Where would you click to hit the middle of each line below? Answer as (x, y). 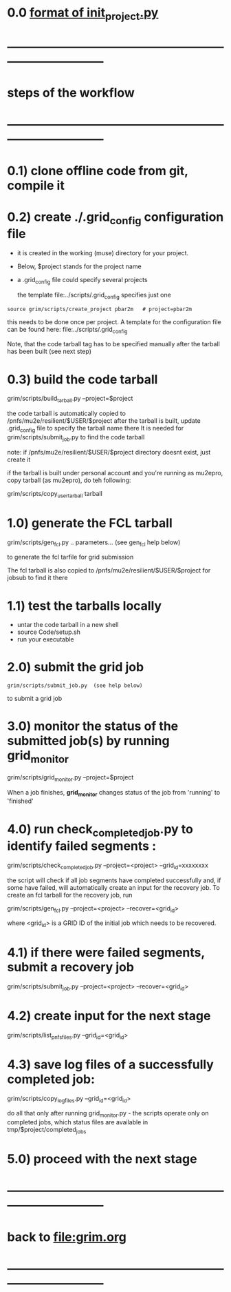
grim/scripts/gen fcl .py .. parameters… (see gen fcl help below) (94, 543)
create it (19, 459)
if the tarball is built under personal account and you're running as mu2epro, (115, 473)
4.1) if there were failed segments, (106, 953)
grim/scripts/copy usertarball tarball (55, 494)
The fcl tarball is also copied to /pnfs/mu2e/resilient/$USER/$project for (109, 570)
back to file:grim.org (67, 1237)
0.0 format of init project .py (83, 14)
